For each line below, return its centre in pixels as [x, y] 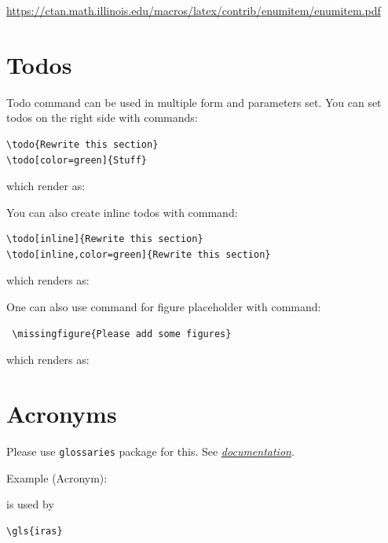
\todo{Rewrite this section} [82, 144]
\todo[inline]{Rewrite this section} [105, 239]
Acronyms [62, 414]
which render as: [46, 186]
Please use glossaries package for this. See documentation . [150, 451]
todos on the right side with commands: [102, 117]
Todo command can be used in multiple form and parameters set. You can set [194, 102]
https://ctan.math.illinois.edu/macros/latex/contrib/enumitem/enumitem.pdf [194, 10]
